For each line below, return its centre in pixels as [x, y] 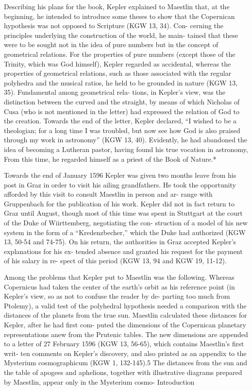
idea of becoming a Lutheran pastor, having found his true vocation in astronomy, [126, 149]
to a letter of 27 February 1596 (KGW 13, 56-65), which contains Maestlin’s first [124, 344]
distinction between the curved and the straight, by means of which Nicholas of [122, 101]
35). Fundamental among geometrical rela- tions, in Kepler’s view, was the [115, 92]
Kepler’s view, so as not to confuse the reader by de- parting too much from [117, 296]
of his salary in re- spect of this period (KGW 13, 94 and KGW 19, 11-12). [115, 261]
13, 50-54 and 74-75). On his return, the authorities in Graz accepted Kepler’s [120, 242]
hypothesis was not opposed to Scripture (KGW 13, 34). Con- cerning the [114, 25]
